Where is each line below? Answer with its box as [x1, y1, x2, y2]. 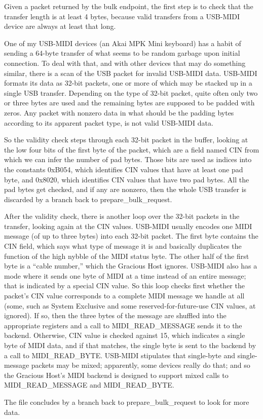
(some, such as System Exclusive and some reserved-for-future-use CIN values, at [4, 300, 256, 311]
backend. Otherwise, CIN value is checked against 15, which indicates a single [4, 330, 245, 340]
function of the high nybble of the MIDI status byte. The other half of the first [4, 250, 249, 261]
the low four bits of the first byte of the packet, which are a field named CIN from [4, 144, 259, 155]
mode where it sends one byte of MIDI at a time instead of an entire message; [4, 270, 246, 281]
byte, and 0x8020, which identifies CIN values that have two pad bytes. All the [4, 174, 249, 184]
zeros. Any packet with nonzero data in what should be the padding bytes [4, 107, 234, 118]
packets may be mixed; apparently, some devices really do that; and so [31, 360, 250, 370]
